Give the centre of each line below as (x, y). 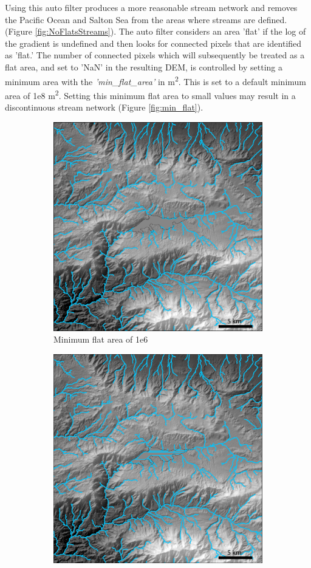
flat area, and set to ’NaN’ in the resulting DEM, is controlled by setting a (144, 67)
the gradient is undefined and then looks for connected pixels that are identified (153, 43)
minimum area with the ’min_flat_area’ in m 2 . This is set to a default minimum (155, 80)
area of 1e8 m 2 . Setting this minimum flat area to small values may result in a (150, 94)
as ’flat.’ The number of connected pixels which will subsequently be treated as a (155, 55)
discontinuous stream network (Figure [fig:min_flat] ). (104, 107)
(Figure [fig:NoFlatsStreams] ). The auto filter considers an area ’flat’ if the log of (155, 31)
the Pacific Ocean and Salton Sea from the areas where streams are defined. (146, 19)
